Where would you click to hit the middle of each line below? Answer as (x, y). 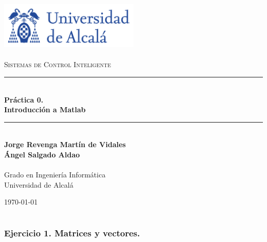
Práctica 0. (24, 99)
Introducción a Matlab (45, 109)
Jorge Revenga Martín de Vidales (65, 144)
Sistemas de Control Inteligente (58, 64)
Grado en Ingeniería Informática (55, 175)
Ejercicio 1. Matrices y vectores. (72, 233)
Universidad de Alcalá (39, 184)
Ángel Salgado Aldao (42, 154)
